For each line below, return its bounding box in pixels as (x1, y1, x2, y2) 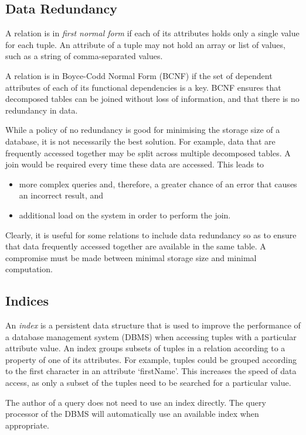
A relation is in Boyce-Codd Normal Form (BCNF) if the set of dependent (5, 69, 273, 81)
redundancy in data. (5, 104, 78, 116)
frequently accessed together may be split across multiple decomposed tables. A (5, 146, 291, 159)
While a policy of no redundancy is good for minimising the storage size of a (5, 124, 280, 136)
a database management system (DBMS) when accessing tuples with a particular (5, 330, 297, 342)
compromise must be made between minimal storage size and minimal (5, 251, 257, 263)
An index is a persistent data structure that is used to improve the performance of (5, 319, 301, 331)
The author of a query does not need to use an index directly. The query (5, 396, 266, 408)
